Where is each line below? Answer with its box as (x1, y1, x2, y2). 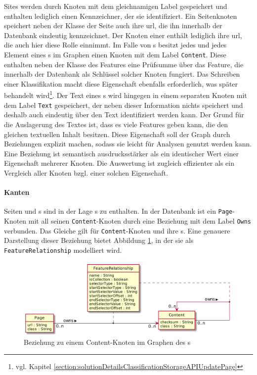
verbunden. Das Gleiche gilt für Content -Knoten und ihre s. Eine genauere (4, 225, 230, 235)
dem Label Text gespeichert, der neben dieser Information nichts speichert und (4, 99, 243, 110)
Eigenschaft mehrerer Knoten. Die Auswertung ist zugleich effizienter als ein (4, 158, 234, 168)
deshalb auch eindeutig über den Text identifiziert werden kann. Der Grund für (4, 109, 244, 120)
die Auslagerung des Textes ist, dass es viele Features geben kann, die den (4, 119, 228, 129)
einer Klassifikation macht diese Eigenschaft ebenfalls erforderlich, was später (4, 78, 238, 89)
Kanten (4, 187, 30, 197)
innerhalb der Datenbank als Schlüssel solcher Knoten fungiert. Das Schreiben (4, 69, 240, 79)
